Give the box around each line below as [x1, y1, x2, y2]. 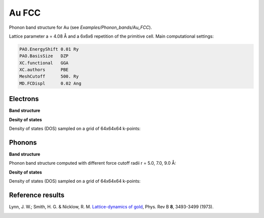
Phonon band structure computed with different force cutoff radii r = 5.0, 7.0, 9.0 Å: [9, 160, 176, 166]
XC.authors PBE [19, 67, 68, 73]
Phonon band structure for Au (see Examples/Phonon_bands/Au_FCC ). [9, 24, 153, 30]
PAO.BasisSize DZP [19, 53, 68, 59]
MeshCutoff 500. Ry [19, 74, 79, 79]
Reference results [9, 191, 65, 199]
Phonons [9, 138, 37, 147]
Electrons [9, 95, 39, 103]
